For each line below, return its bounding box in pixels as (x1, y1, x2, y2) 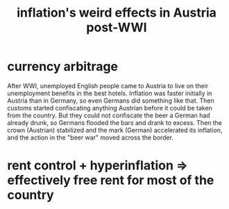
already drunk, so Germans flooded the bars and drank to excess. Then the (7, 118, 223, 126)
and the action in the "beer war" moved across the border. (7, 133, 174, 142)
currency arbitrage (7, 59, 119, 74)
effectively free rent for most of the (7, 172, 214, 188)
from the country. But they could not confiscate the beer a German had (7, 111, 210, 119)
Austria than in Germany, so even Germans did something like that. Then (7, 96, 214, 105)
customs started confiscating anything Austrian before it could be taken (7, 103, 213, 112)
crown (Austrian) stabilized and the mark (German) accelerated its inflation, (7, 126, 223, 134)
